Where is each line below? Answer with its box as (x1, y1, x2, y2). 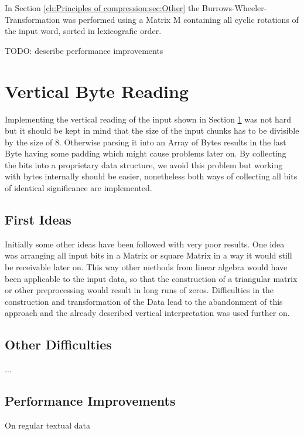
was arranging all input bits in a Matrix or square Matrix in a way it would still (5, 249, 292, 261)
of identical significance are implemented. (5, 182, 152, 194)
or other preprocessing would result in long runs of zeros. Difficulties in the (5, 284, 274, 296)
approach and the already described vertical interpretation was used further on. (5, 307, 290, 319)
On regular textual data (5, 419, 90, 431)
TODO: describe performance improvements (5, 44, 163, 56)
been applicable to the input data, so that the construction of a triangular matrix (5, 272, 298, 284)
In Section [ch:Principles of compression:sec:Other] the (5, 2, 200, 13)
